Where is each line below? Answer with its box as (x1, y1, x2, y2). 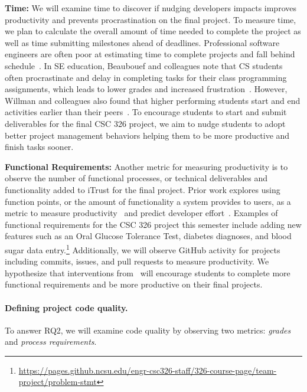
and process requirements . (5, 335, 97, 348)
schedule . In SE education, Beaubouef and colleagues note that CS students (5, 59, 283, 71)
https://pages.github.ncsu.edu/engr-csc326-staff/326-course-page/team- (18, 364, 277, 376)
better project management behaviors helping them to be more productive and (5, 129, 290, 141)
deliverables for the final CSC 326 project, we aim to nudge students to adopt (5, 117, 286, 129)
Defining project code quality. (5, 301, 128, 313)
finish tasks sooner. (5, 141, 74, 153)
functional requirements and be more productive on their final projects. (5, 278, 263, 290)
